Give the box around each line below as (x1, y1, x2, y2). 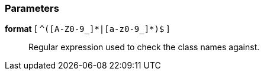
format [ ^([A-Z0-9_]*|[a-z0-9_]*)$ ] (5, 24, 170, 34)
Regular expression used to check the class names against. (28, 42, 260, 53)
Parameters (5, 2, 59, 14)
